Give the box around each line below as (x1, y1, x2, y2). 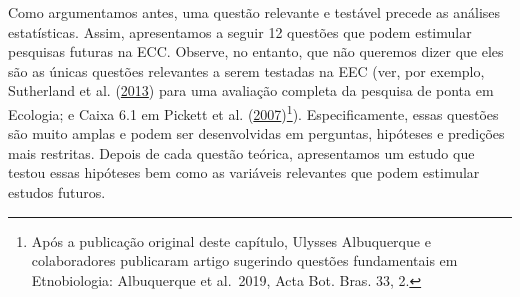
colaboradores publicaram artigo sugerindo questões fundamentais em (31, 250, 458, 271)
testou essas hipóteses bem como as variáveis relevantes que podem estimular (8, 162, 480, 183)
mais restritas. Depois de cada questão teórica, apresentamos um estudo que (8, 142, 475, 163)
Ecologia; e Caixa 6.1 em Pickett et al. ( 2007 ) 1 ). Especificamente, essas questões (8, 100, 499, 124)
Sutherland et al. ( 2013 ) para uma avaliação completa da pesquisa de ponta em (8, 80, 494, 101)
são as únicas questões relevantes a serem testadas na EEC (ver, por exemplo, (8, 60, 485, 81)
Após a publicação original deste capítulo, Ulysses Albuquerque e (31, 230, 431, 251)
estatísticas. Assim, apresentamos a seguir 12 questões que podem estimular (8, 21, 472, 42)
